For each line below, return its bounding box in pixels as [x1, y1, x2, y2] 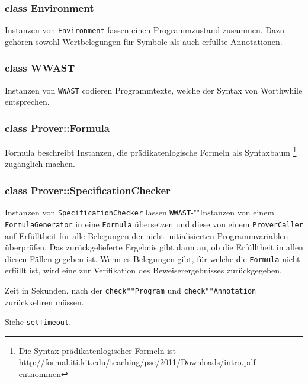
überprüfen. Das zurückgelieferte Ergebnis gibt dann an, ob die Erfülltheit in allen [5, 241, 303, 253]
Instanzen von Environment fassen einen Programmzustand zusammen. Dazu [5, 24, 284, 36]
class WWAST [5, 60, 75, 75]
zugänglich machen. [5, 157, 75, 170]
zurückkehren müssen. [5, 295, 84, 308]
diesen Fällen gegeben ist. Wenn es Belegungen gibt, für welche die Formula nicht [5, 252, 300, 265]
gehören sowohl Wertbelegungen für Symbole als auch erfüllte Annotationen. [5, 35, 283, 47]
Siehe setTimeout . [5, 316, 72, 328]
